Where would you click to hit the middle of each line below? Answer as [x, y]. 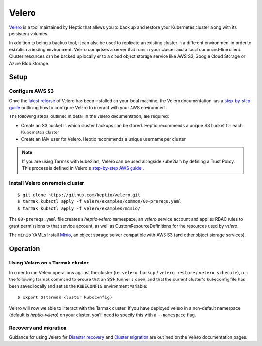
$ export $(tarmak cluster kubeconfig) [65, 297]
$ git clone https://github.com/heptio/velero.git [79, 195]
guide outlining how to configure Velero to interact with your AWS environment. [88, 108]
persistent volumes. [29, 33]
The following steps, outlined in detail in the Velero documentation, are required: [89, 116]
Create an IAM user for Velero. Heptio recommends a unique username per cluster [104, 139]
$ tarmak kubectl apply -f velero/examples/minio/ [79, 208]
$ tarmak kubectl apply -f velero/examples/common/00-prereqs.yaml [99, 202]
